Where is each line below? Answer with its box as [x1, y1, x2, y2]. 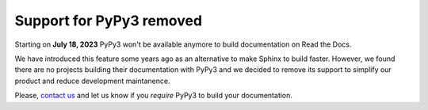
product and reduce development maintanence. [14, 76, 170, 85]
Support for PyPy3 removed [14, 12, 202, 29]
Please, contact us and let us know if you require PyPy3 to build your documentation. [14, 91, 293, 101]
